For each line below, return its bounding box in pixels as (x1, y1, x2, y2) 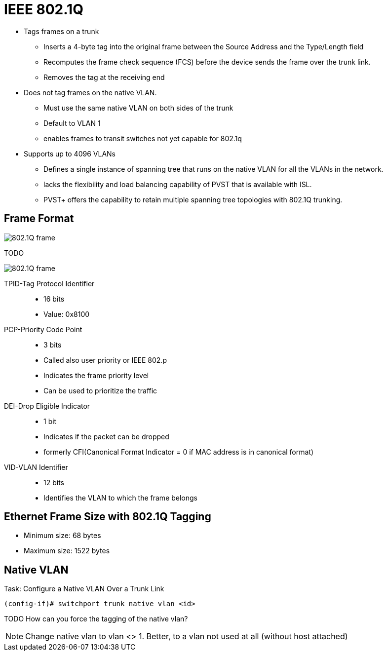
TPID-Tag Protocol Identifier (4, 279, 95, 288)
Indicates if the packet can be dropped (43, 432, 169, 441)
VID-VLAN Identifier (4, 462, 68, 471)
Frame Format (4, 212, 74, 225)
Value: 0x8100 (43, 309, 90, 318)
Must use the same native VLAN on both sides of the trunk (43, 103, 233, 112)
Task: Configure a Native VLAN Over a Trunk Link (4, 584, 164, 593)
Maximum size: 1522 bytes (24, 546, 110, 555)
